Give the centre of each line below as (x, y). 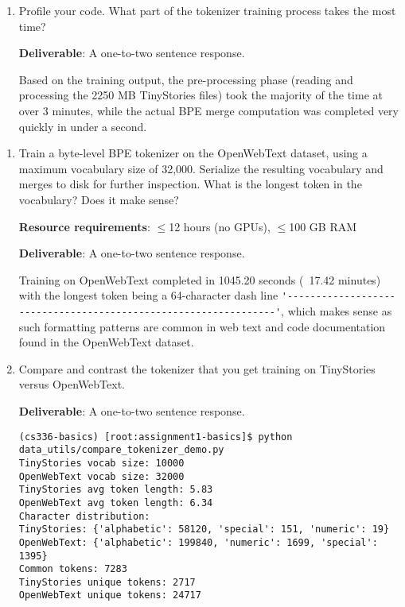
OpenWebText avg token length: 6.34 (116, 503)
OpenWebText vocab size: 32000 (101, 476)
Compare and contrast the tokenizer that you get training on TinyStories (197, 368)
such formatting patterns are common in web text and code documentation (202, 326)
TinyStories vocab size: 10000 (101, 463)
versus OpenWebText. (72, 384)
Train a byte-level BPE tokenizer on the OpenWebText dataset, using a (193, 153)
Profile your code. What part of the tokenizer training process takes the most (207, 10)
